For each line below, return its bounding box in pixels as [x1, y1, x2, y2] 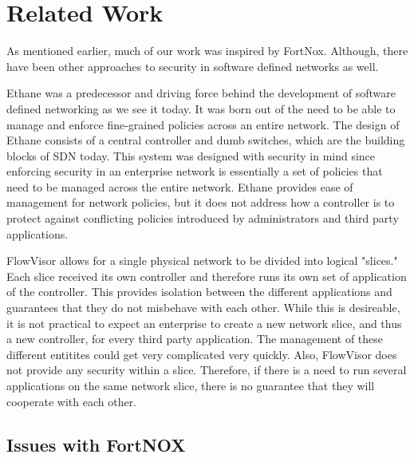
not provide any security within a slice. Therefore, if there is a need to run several [6, 361, 407, 378]
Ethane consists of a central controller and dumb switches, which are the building [6, 132, 405, 148]
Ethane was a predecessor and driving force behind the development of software [6, 85, 396, 101]
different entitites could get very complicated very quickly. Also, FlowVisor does [6, 345, 397, 362]
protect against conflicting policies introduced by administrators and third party [6, 210, 399, 227]
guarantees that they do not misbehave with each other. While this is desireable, [6, 299, 400, 316]
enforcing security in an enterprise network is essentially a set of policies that [6, 163, 383, 180]
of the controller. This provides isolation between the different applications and [6, 283, 392, 300]
